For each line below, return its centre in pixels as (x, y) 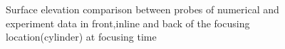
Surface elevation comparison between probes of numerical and (142, 9)
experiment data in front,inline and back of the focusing (128, 23)
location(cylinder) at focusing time (81, 37)
